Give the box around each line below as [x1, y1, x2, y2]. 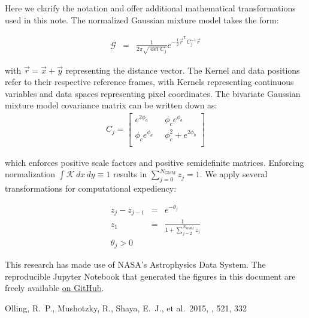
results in [113, 168, 147, 180]
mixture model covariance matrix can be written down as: [5, 99, 217, 111]
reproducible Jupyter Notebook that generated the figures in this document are [5, 269, 296, 282]
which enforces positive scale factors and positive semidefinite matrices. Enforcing [5, 156, 304, 168]
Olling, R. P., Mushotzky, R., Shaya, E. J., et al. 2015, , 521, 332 [5, 301, 247, 314]
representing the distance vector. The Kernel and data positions [65, 63, 300, 76]
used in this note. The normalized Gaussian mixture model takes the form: [5, 13, 279, 26]
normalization [5, 168, 56, 180]
